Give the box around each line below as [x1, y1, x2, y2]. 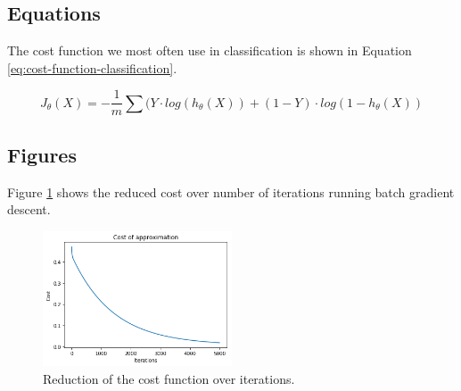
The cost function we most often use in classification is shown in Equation [7, 41, 412, 60]
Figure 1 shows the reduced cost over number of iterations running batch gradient [7, 182, 455, 201]
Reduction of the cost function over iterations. [43, 369, 295, 387]
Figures [7, 140, 77, 168]
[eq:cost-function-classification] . [7, 58, 177, 77]
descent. [7, 200, 51, 219]
